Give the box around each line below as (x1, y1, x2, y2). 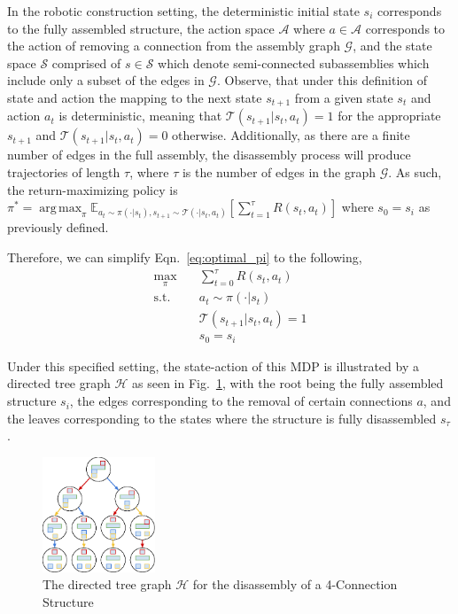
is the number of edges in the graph (182, 163, 376, 182)
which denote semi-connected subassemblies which (158, 53, 430, 72)
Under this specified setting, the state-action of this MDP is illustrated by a (7, 356, 419, 375)
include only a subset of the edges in (7, 71, 205, 89)
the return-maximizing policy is (7, 180, 178, 198)
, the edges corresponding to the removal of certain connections (69, 392, 413, 410)
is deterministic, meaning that (58, 106, 222, 125)
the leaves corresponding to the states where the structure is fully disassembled (7, 408, 437, 427)
